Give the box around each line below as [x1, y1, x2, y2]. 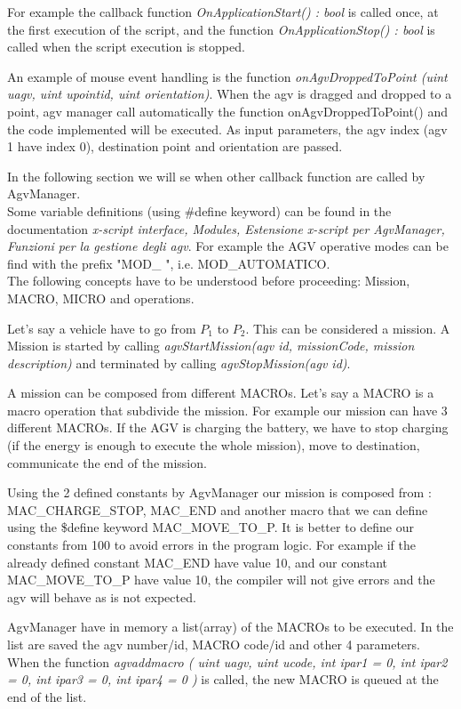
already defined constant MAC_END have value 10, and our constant [7, 552, 388, 571]
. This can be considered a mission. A [245, 318, 450, 337]
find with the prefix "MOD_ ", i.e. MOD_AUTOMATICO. [7, 254, 330, 272]
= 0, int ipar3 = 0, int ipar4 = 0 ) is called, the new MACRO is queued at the [7, 670, 439, 689]
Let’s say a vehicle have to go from [7, 318, 196, 337]
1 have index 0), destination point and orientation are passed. [7, 137, 343, 156]
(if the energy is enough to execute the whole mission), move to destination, [7, 436, 420, 455]
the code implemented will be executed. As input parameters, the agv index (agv [7, 119, 448, 138]
